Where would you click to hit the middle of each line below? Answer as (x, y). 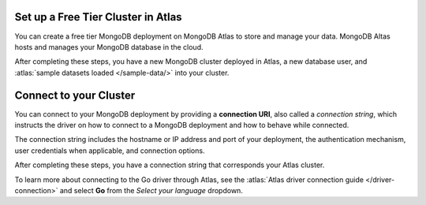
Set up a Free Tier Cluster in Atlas (98, 17)
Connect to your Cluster (75, 95)
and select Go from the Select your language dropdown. (151, 190)
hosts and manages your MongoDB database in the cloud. (109, 47)
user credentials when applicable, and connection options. (110, 151)
